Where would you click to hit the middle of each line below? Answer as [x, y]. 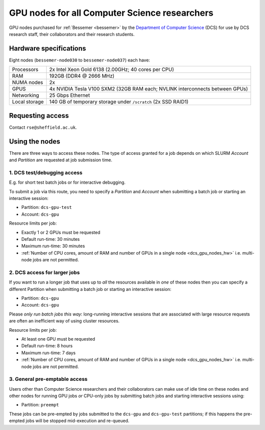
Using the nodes [35, 141]
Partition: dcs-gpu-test [47, 207]
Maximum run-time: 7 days [49, 353]
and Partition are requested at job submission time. [61, 160]
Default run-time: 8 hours [47, 346]
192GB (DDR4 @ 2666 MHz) [82, 76]
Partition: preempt [40, 405]
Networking [26, 95]
